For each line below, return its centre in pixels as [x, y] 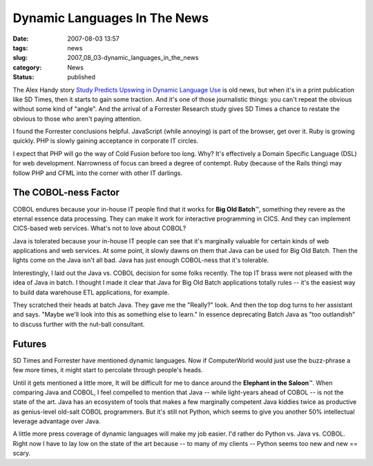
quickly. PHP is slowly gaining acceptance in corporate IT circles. [106, 141]
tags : [20, 48]
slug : [20, 58]
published [82, 77]
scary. [22, 453]
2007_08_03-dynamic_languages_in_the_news [133, 58]
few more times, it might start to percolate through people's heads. [108, 370]
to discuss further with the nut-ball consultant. [79, 324]
